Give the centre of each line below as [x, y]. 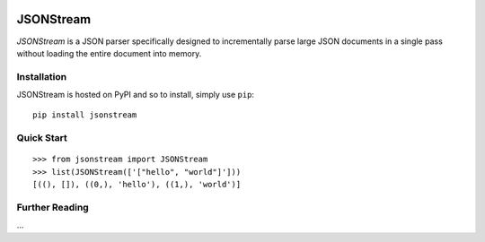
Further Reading [53, 207]
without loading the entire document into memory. [109, 53]
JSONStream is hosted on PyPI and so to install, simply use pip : [136, 95]
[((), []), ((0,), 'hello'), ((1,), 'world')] [137, 185]
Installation [42, 76]
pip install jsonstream [85, 115]
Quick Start [42, 138]
